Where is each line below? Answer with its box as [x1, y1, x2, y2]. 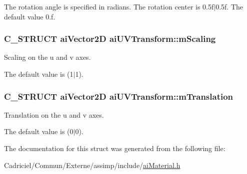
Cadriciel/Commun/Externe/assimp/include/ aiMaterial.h [4, 160, 180, 170]
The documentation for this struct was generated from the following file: [4, 143, 225, 153]
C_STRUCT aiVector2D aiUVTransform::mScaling [4, 32, 216, 45]
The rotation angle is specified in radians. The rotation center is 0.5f [4, 1, 214, 11]
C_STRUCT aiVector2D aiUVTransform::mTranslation [4, 90, 233, 102]
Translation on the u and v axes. [4, 109, 104, 120]
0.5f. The [215, 1, 243, 11]
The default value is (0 [4, 126, 73, 137]
